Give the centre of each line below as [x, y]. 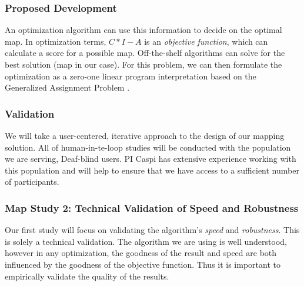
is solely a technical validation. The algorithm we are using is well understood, [146, 241]
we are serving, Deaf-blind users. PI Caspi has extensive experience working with [151, 159]
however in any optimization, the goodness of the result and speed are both [141, 253]
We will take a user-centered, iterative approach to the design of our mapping [145, 135]
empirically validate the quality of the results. [87, 276]
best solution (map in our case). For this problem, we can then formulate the [143, 64]
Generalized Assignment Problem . [67, 87]
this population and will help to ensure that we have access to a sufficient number [152, 170]
